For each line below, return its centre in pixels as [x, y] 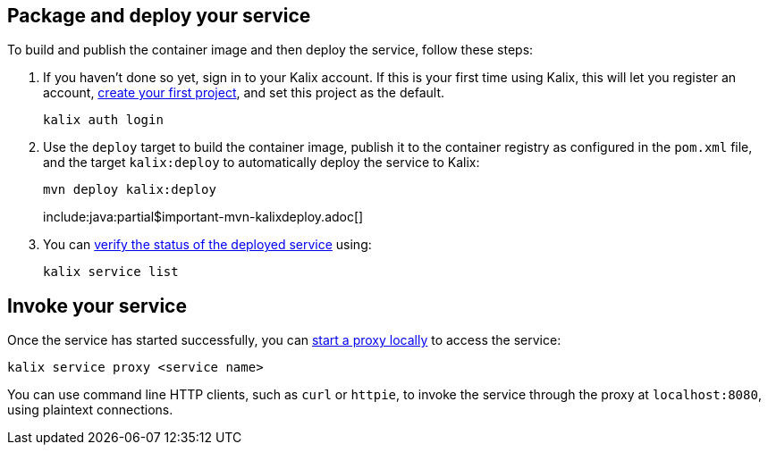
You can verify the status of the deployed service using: [207, 245]
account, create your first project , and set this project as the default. [244, 93]
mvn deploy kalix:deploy [130, 190]
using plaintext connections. [90, 410]
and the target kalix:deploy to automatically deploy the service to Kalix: [262, 163]
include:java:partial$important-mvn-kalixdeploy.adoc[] [203, 217]
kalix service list [111, 272]
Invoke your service [97, 306]
